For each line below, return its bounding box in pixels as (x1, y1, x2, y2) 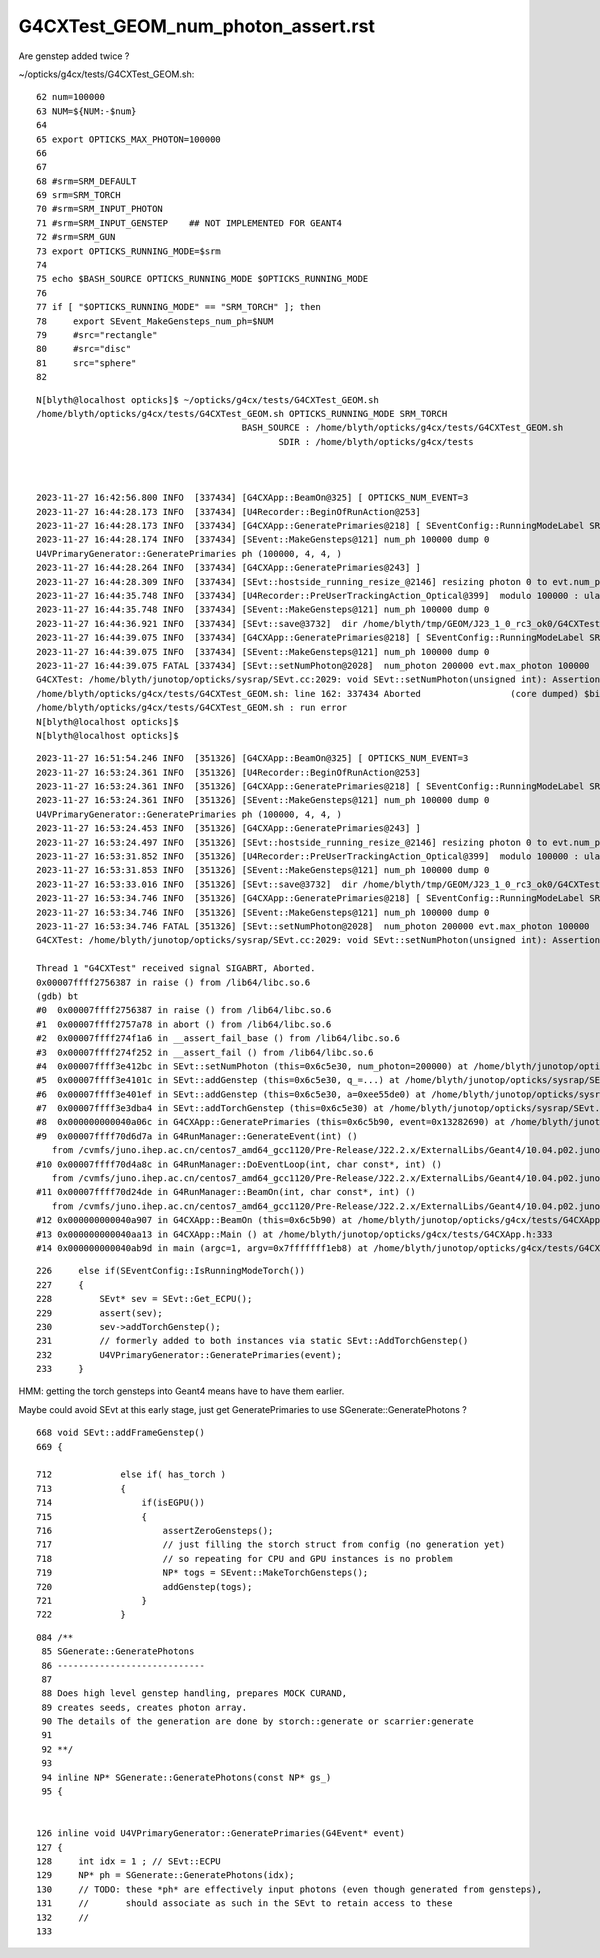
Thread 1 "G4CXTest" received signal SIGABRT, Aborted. (36, 963, 316, 974)
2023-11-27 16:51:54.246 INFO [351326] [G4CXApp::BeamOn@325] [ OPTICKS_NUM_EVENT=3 (36, 753, 469, 764)
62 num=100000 (36, 91, 105, 103)
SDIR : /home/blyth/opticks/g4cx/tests (278, 436, 474, 447)
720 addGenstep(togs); (36, 1581, 253, 1592)
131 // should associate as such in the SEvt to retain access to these (36, 1898, 453, 1909)
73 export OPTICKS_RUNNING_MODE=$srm (36, 245, 222, 257)
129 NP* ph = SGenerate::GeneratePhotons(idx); (36, 1870, 295, 1881)
